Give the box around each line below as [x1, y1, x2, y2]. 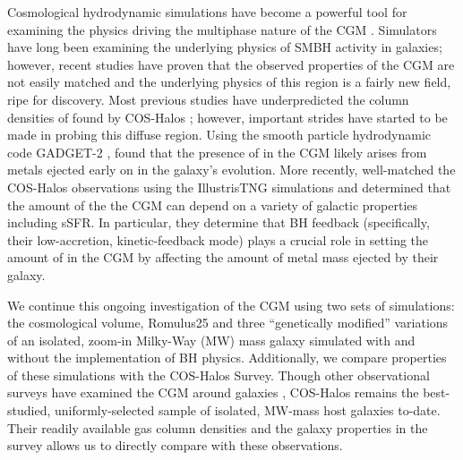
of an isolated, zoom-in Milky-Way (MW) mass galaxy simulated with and [7, 330, 416, 349]
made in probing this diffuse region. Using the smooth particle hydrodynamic [7, 125, 432, 144]
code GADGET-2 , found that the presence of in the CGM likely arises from [7, 142, 427, 161]
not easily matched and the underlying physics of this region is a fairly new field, [7, 72, 451, 91]
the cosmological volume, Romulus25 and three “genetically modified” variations [7, 313, 449, 332]
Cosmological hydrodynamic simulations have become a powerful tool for [7, 3, 407, 21]
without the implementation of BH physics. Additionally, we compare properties [7, 348, 447, 367]
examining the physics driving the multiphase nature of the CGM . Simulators [7, 20, 437, 38]
